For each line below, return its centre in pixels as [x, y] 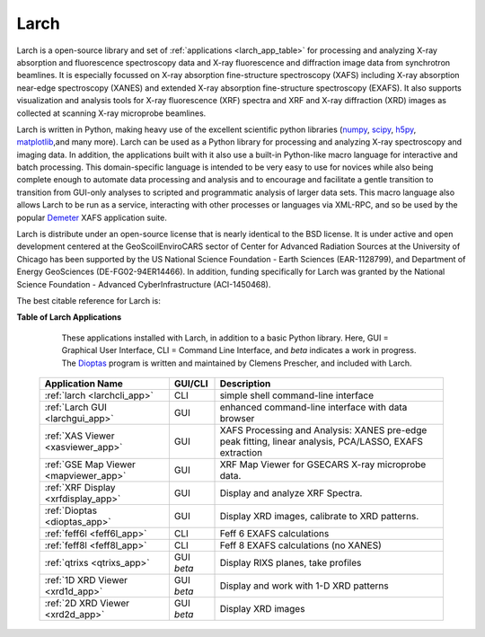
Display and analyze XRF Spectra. [291, 492]
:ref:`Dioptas [71, 510]
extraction [241, 452]
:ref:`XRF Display [80, 487]
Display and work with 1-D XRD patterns [304, 586]
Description [245, 384]
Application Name [84, 384]
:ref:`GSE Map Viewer [90, 464]
